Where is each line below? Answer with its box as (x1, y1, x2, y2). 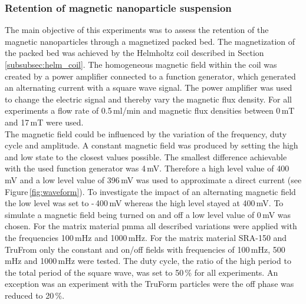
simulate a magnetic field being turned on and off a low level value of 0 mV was (5, 208, 291, 220)
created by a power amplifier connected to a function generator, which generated (5, 70, 296, 82)
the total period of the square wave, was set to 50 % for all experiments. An (5, 266, 278, 278)
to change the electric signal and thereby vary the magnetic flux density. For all (5, 92, 292, 105)
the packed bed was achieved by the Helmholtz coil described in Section (5, 47, 264, 59)
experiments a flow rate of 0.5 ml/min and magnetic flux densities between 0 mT (5, 104, 295, 117)
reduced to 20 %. (5, 289, 65, 301)
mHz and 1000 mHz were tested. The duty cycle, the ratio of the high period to (5, 255, 291, 267)
